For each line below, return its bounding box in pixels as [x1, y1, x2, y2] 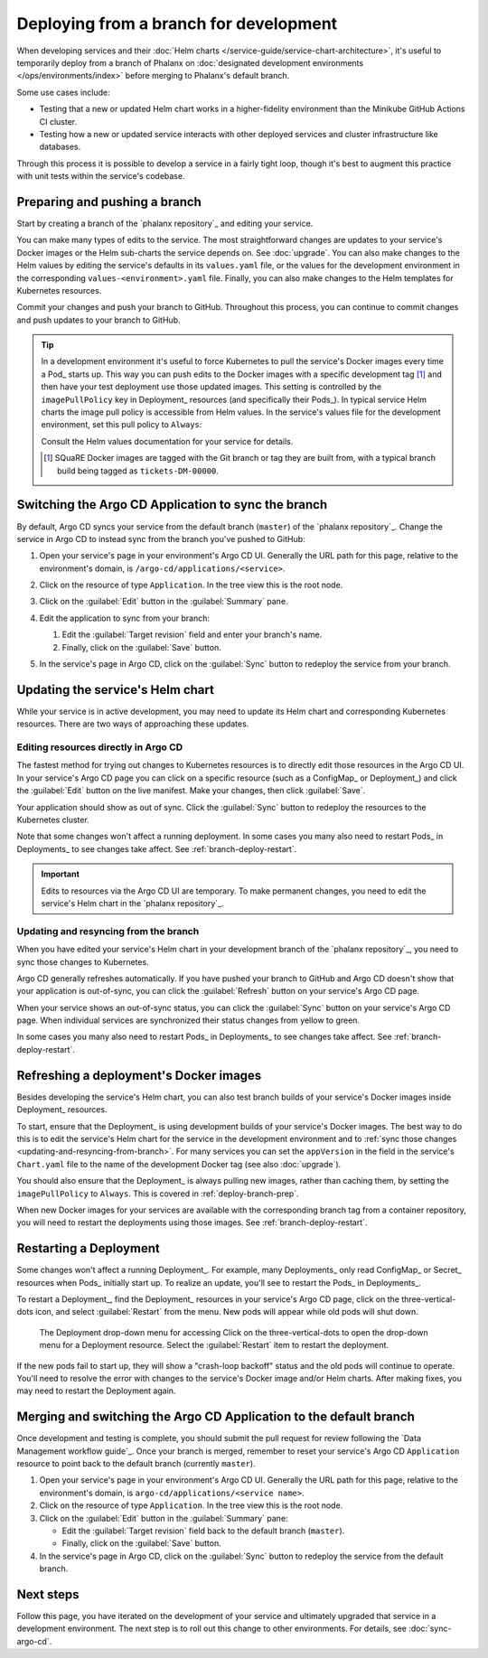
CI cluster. [39, 116, 78, 126]
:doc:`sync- [408, 1623, 452, 1635]
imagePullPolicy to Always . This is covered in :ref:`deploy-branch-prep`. [16, 1188, 299, 1199]
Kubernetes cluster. [16, 814, 89, 826]
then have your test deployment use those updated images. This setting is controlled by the [41, 381, 382, 392]
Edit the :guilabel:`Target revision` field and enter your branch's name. [61, 629, 323, 641]
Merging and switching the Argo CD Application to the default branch [16, 1410, 415, 1425]
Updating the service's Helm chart [16, 682, 214, 698]
